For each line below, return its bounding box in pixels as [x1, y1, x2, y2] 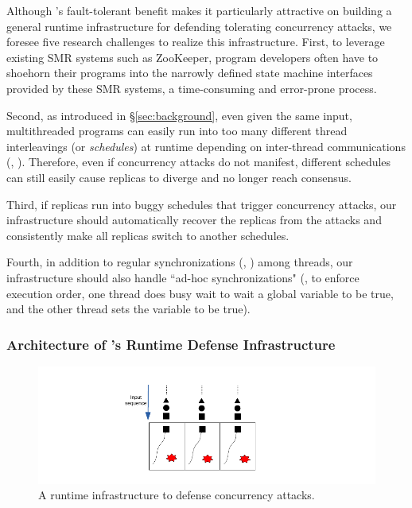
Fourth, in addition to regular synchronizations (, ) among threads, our [6, 254, 353, 270]
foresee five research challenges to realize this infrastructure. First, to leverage [6, 33, 385, 50]
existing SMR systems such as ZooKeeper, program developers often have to [6, 48, 379, 65]
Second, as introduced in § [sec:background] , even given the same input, [6, 107, 352, 123]
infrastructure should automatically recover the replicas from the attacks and [6, 211, 382, 228]
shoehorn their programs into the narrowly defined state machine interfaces [6, 64, 373, 81]
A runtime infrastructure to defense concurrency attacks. [38, 487, 315, 503]
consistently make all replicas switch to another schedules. [6, 227, 290, 243]
